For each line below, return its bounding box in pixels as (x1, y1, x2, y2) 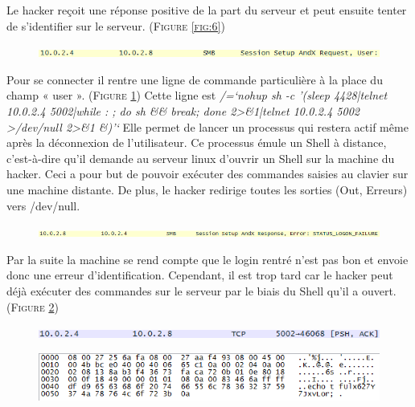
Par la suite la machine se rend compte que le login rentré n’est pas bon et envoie (6, 250, 409, 267)
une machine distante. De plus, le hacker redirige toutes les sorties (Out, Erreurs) (6, 181, 408, 197)
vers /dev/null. (6, 197, 80, 214)
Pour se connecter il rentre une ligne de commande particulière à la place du (6, 71, 383, 88)
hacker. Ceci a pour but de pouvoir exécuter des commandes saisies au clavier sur (6, 165, 409, 182)
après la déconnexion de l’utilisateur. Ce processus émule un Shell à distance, (6, 134, 387, 151)
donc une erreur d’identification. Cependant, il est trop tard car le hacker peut (6, 267, 393, 283)
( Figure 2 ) (6, 298, 59, 315)
